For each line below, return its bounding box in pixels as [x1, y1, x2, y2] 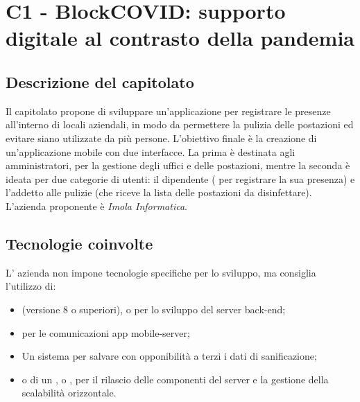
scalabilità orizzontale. [22, 385, 117, 400]
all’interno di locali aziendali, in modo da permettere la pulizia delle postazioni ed [6, 117, 354, 132]
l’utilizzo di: [6, 279, 56, 293]
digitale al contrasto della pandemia [6, 24, 355, 52]
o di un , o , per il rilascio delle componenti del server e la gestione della [22, 372, 329, 386]
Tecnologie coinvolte [6, 232, 153, 254]
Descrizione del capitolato [6, 71, 194, 92]
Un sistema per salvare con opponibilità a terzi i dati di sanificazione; [22, 349, 317, 363]
